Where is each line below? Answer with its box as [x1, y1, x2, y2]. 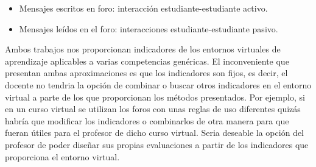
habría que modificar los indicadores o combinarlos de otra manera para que [5, 114, 289, 127]
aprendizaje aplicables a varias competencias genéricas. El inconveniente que [5, 54, 289, 67]
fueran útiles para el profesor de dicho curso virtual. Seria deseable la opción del [5, 126, 304, 139]
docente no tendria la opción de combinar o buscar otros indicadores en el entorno [5, 78, 312, 91]
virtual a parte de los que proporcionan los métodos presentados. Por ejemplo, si [5, 90, 305, 103]
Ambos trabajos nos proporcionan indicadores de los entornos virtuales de [5, 43, 281, 55]
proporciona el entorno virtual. [5, 150, 120, 163]
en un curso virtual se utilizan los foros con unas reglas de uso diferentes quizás [5, 102, 301, 115]
